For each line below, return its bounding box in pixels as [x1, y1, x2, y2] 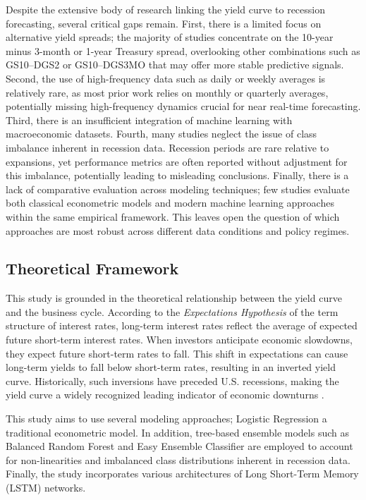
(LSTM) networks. [6, 480, 86, 495]
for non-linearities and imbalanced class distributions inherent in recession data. [6, 452, 350, 467]
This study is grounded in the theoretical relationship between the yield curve [6, 291, 342, 305]
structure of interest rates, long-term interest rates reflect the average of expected [6, 318, 358, 333]
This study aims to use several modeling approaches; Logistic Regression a [6, 411, 327, 426]
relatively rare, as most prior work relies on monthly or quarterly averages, [6, 85, 329, 99]
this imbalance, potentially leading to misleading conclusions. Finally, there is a [6, 168, 349, 183]
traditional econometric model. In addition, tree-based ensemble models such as [6, 425, 349, 439]
